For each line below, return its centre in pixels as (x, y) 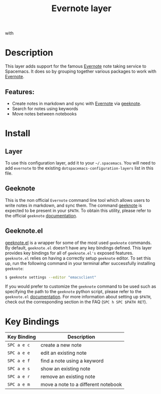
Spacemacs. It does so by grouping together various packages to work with (81, 71)
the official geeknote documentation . (41, 215)
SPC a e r (19, 377)
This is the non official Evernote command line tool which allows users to (78, 200)
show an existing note (65, 369)
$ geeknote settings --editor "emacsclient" (51, 277)
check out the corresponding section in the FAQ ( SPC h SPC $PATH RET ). (76, 302)
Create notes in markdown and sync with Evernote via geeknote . (77, 103)
